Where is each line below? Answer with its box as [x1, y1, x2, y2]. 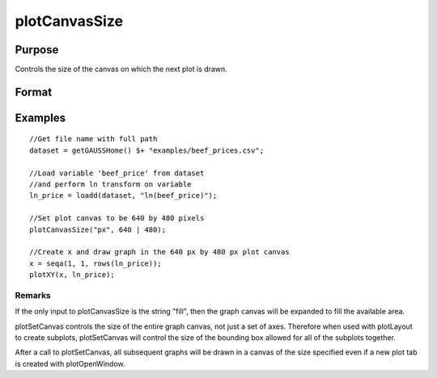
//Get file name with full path [29, 134, 158, 144]
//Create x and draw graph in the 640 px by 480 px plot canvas [29, 247, 291, 257]
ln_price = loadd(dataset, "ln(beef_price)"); [29, 191, 218, 200]
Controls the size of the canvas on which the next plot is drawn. [15, 65, 228, 74]
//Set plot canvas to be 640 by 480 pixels [29, 214, 205, 223]
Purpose [15, 43, 59, 57]
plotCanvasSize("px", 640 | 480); [29, 225, 166, 234]
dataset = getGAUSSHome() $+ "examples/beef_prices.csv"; [29, 145, 265, 155]
